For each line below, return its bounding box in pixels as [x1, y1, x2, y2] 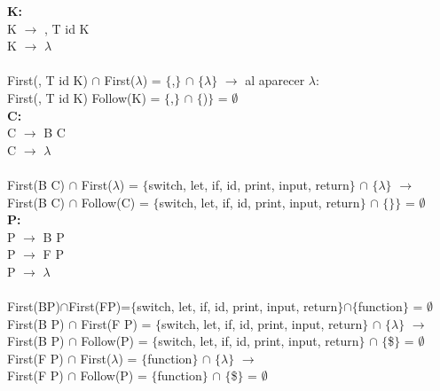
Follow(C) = [81, 192, 149, 211]
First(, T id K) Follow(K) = [7, 88, 161, 106]
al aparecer [245, 71, 305, 90]
